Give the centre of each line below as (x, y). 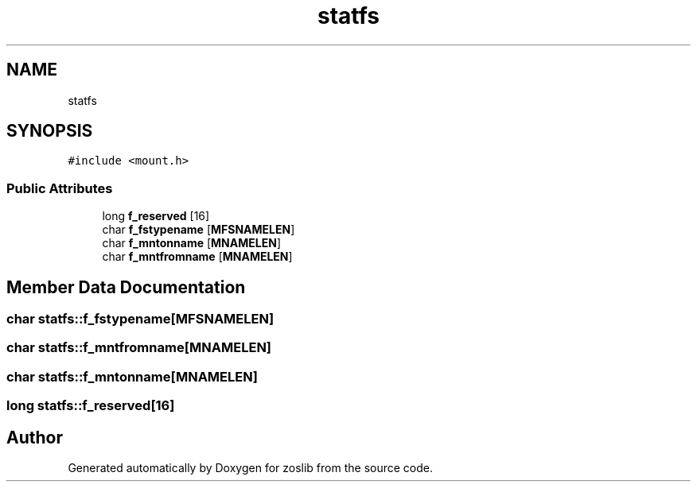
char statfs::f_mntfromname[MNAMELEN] (139, 348)
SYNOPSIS (50, 131)
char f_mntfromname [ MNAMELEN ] (197, 257)
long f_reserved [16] (156, 216)
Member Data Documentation (126, 287)
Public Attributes (60, 188)
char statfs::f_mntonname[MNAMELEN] (132, 376)
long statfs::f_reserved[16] (91, 406)
